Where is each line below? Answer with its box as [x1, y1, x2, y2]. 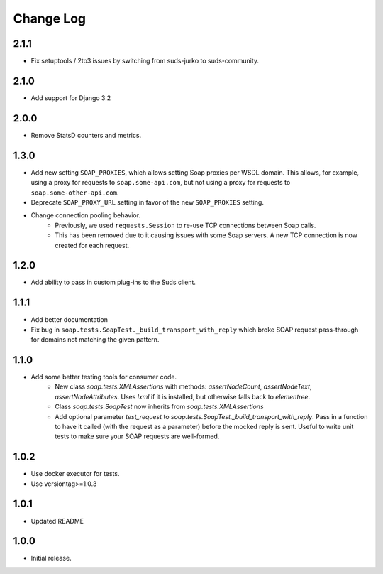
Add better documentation [30, 315, 108, 324]
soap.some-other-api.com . [30, 188, 119, 197]
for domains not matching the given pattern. [30, 335, 160, 344]
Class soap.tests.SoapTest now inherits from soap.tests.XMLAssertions [55, 402, 264, 411]
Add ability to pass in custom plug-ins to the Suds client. [30, 278, 196, 287]
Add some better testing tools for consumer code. [30, 373, 177, 381]
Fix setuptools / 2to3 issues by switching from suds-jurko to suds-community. [30, 57, 259, 65]
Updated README [30, 516, 84, 525]
